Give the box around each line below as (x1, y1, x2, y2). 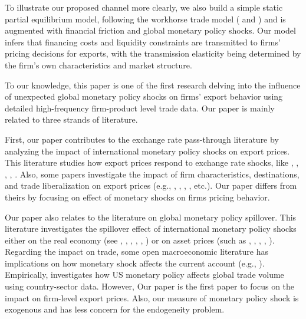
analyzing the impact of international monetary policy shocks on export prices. (5, 144, 290, 157)
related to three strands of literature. (5, 113, 138, 126)
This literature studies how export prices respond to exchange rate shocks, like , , (5, 156, 299, 169)
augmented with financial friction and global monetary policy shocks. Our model (5, 24, 296, 37)
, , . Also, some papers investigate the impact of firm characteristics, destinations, (5, 167, 300, 180)
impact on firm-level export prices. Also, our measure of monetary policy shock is (5, 291, 299, 304)
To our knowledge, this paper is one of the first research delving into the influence (5, 78, 301, 91)
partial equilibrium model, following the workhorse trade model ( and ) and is (5, 12, 286, 25)
